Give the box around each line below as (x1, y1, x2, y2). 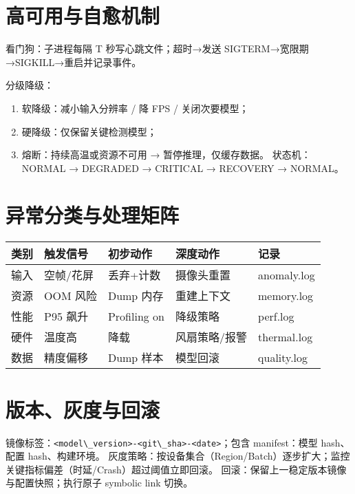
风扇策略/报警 (175, 329, 248, 345)
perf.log (258, 308, 294, 324)
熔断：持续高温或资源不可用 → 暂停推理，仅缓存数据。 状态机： (21, 147, 311, 162)
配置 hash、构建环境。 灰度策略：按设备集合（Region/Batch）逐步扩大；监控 (6, 449, 350, 463)
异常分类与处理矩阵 (6, 201, 180, 229)
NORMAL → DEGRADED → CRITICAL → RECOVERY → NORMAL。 (21, 160, 344, 175)
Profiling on (107, 308, 165, 324)
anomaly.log (258, 266, 315, 283)
